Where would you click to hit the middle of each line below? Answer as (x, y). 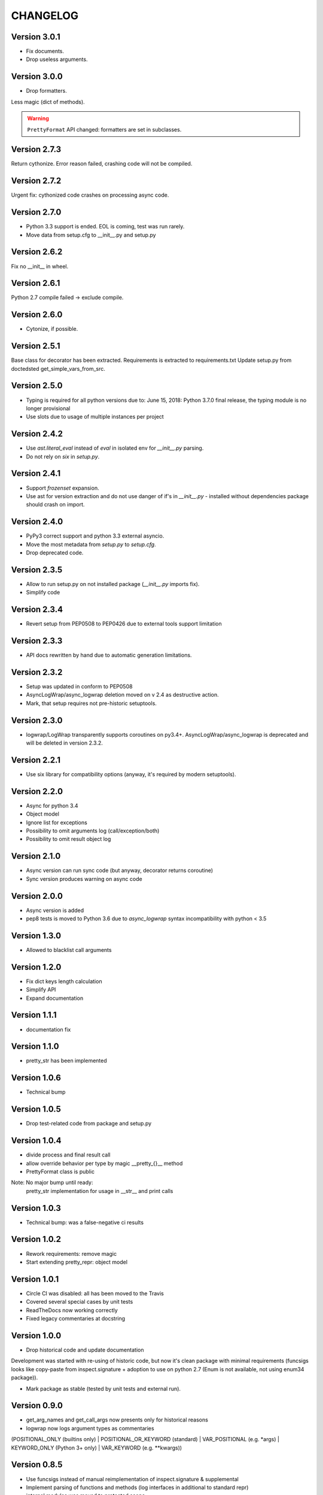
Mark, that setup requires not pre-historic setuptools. (91, 703)
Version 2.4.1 (36, 473)
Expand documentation (55, 998)
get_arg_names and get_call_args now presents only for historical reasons (117, 1420)
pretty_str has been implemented (66, 1061)
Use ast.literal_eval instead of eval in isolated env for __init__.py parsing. (115, 448)
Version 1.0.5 (36, 1109)
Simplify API (41, 990)
